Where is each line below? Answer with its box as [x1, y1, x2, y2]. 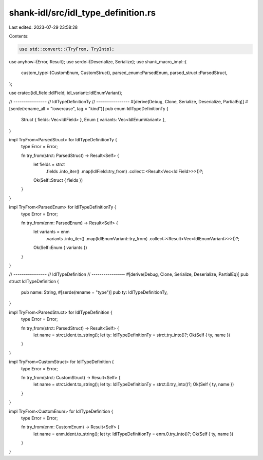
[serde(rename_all [9, 105, 46, 112]
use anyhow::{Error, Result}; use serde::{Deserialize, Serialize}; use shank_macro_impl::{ [9, 58, 187, 64]
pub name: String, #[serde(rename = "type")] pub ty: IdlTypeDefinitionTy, [21, 289, 168, 295]
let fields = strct [33, 161, 65, 168]
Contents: [9, 33, 29, 39]
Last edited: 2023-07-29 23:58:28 [9, 24, 78, 30]
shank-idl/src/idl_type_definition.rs [9, 7, 156, 18]
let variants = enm [33, 229, 70, 235]
